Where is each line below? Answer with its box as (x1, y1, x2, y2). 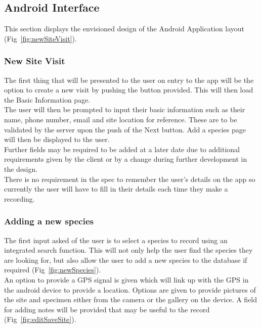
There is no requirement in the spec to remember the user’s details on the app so (4, 173, 255, 184)
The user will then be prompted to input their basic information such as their (4, 104, 245, 115)
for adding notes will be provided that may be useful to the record (4, 304, 210, 314)
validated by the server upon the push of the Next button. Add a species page (4, 124, 246, 134)
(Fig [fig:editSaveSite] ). (4, 314, 76, 324)
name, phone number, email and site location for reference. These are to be (4, 114, 237, 124)
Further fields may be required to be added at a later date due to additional (4, 144, 240, 154)
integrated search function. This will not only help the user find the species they (4, 245, 253, 255)
